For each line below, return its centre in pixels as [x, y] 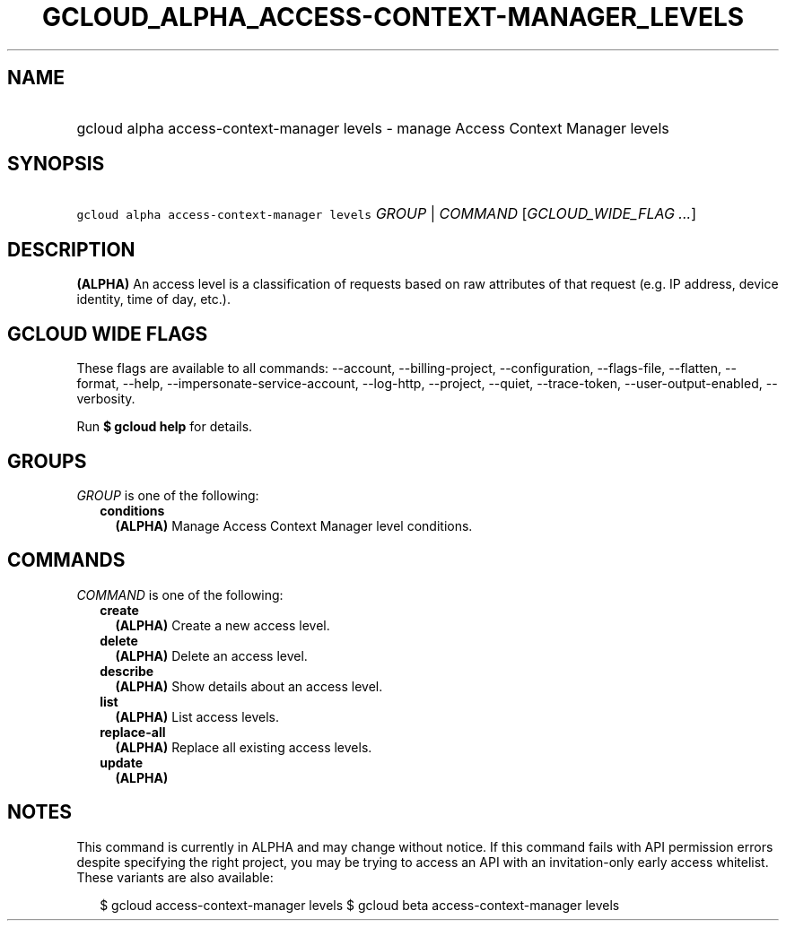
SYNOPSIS [56, 164]
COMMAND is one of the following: [180, 594]
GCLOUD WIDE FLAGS [108, 334]
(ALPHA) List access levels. [197, 716]
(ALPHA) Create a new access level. [223, 625]
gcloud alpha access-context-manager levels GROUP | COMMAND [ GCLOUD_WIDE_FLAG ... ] [386, 214]
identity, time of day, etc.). [153, 299]
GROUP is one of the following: [168, 495]
